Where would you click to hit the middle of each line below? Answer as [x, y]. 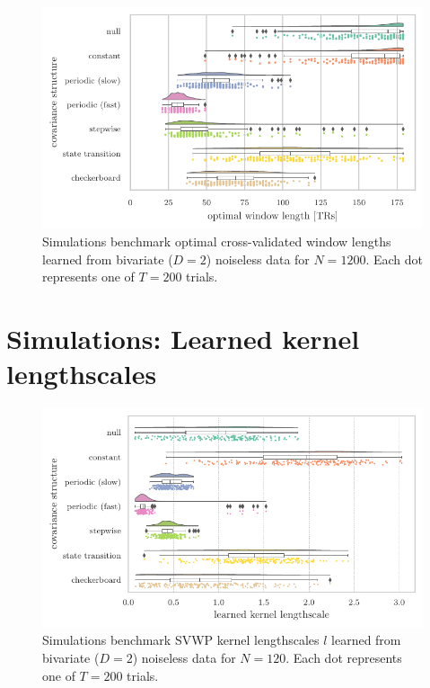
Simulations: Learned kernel [183, 339]
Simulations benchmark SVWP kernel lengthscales [181, 640]
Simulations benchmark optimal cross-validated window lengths [217, 241]
